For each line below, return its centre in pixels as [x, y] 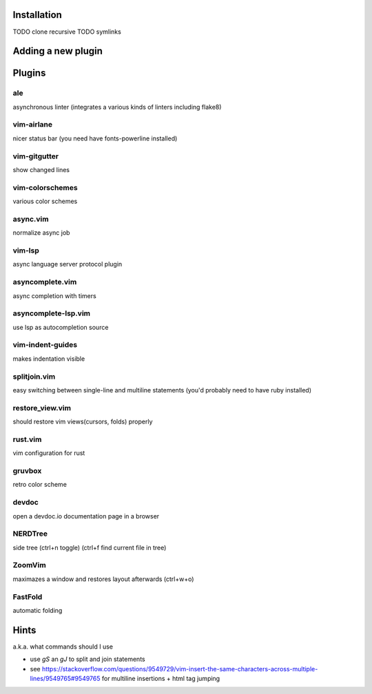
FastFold [28, 597]
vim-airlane [33, 125]
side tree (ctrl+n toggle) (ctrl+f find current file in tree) [90, 547]
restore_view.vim [42, 408]
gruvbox [27, 471]
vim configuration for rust [49, 453]
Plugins [29, 73]
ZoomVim [29, 565]
